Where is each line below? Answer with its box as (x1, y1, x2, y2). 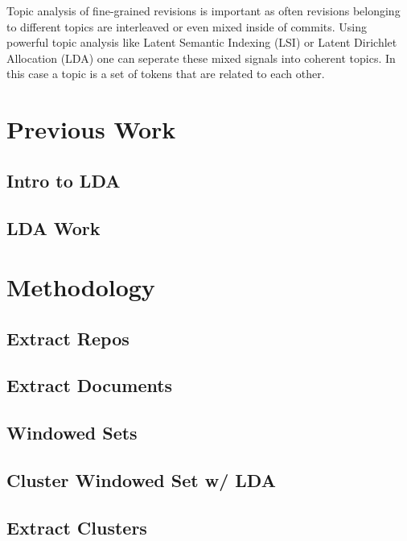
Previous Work (6, 113, 176, 146)
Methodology (6, 270, 155, 304)
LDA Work (6, 215, 101, 240)
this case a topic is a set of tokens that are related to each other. (6, 65, 325, 82)
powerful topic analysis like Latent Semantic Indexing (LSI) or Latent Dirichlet (6, 34, 397, 51)
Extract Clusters (6, 514, 147, 539)
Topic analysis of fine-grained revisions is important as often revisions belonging (6, 2, 401, 19)
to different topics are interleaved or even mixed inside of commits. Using (6, 18, 368, 35)
